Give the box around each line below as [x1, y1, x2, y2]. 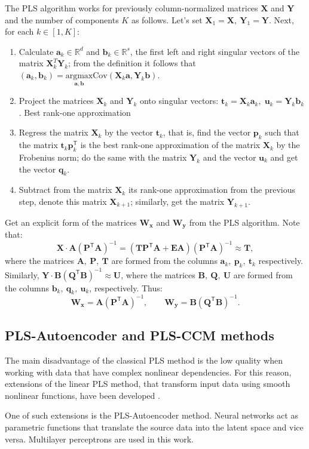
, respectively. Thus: [89, 281, 163, 294]
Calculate [19, 45, 54, 57]
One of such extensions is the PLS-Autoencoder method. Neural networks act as [5, 409, 298, 422]
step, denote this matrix [19, 195, 107, 207]
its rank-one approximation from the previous [128, 183, 296, 196]
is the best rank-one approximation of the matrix [80, 139, 261, 151]
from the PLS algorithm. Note [189, 216, 300, 228]
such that [265, 126, 299, 139]
